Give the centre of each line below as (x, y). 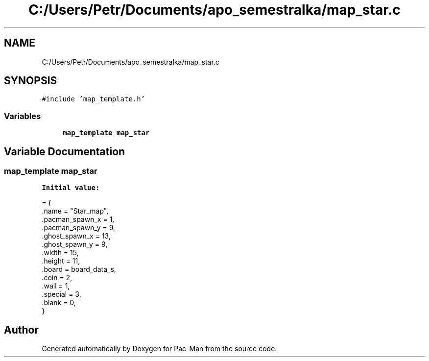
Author (21, 330)
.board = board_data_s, (79, 269)
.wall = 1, (56, 286)
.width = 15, (60, 253)
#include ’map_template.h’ (94, 99)
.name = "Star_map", (75, 211)
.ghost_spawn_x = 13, (76, 236)
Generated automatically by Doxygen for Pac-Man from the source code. (159, 349)
